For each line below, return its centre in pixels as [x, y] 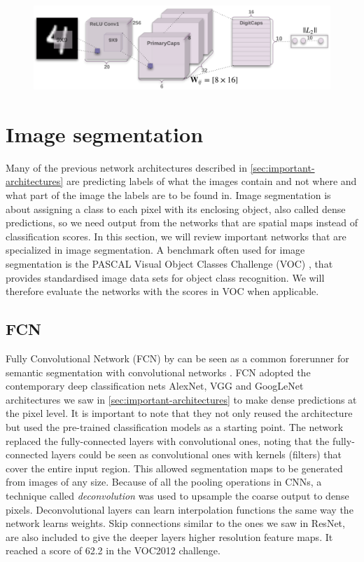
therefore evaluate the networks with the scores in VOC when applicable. [162, 291]
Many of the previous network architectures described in [126, 167]
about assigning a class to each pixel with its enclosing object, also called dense [176, 208]
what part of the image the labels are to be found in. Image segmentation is [168, 195]
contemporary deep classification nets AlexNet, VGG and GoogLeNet [155, 386]
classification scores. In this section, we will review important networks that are [176, 236]
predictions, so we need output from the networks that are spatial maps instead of [182, 222]
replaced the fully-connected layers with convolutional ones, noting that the [168, 440]
